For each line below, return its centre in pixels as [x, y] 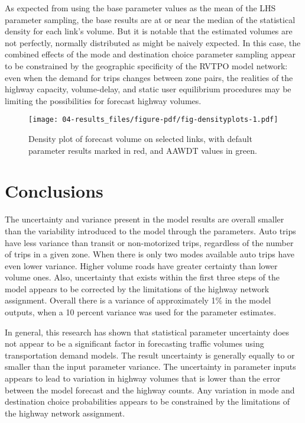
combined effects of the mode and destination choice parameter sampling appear [150, 54]
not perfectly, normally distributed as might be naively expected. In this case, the [153, 42]
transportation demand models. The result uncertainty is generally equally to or [150, 355]
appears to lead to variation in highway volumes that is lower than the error [143, 378]
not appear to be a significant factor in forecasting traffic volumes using [134, 343]
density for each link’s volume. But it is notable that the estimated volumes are [149, 31]
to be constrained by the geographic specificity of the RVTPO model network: [146, 65]
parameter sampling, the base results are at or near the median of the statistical [150, 19]
